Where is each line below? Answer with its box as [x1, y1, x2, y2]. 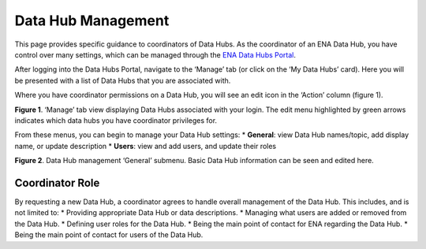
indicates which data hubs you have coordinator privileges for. [14, 115, 217, 125]
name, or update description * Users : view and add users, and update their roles [14, 141, 277, 151]
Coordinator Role [14, 176, 100, 189]
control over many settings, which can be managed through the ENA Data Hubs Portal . [14, 50, 296, 59]
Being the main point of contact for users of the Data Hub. [14, 230, 204, 240]
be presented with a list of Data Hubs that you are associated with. [14, 76, 231, 85]
